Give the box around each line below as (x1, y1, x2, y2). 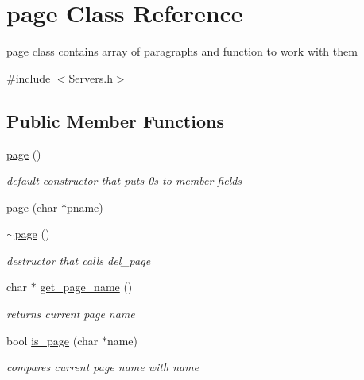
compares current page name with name (6, 359, 199, 375)
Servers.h (68, 69, 113, 86)
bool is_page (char (6, 332, 99, 348)
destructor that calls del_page (6, 251, 151, 268)
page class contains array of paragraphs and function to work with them (6, 43, 358, 59)
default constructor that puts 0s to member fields (6, 172, 242, 189)
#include (6, 69, 51, 86)
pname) (66, 198, 103, 215)
